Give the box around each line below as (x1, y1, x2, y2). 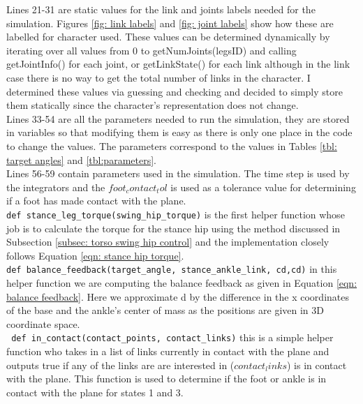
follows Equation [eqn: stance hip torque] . (6, 248, 184, 262)
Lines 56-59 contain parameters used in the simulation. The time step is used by (6, 166, 350, 181)
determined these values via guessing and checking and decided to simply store (6, 84, 343, 98)
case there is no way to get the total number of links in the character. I (6, 70, 311, 84)
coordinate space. (6, 316, 80, 331)
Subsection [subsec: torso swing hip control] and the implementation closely (6, 234, 329, 249)
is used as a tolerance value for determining (170, 179, 356, 194)
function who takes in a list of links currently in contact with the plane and (6, 344, 329, 359)
